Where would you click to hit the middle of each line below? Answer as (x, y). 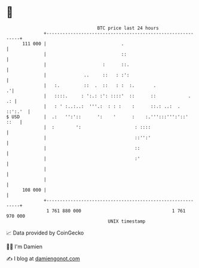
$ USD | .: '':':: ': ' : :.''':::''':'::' (97, 117)
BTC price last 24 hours (128, 28)
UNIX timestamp (127, 221)
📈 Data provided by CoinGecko (45, 233)
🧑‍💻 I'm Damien (25, 247)
